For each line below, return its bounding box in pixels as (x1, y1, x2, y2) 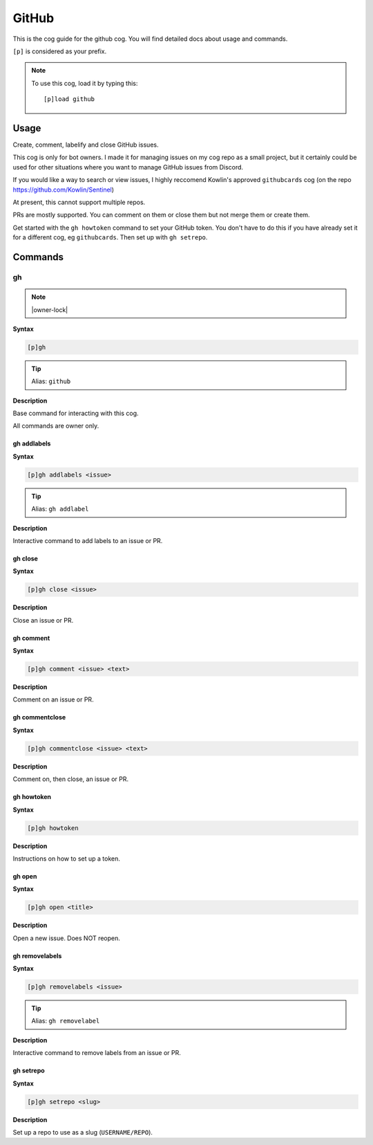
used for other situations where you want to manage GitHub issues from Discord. (12, 163, 244, 171)
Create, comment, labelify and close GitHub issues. (12, 140, 159, 149)
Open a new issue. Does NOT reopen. (12, 934, 121, 942)
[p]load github (44, 95, 95, 103)
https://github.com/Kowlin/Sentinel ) (12, 185, 114, 194)
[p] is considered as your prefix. (12, 47, 107, 55)
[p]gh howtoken (27, 824, 79, 832)
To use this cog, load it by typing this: (31, 79, 138, 87)
